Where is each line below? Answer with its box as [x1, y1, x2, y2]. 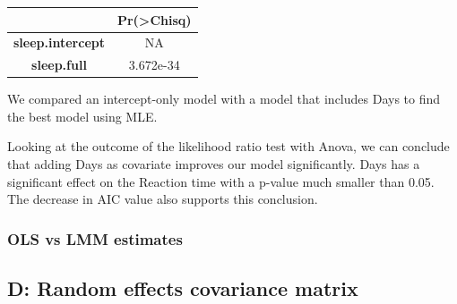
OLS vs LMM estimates [7, 227, 183, 249]
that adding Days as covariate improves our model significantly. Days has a [7, 155, 420, 173]
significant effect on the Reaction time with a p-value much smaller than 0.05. [7, 172, 435, 190]
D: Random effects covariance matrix [7, 274, 358, 302]
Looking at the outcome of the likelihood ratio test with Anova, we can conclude [7, 137, 450, 156]
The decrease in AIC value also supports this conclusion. [7, 190, 318, 208]
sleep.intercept [13, 33, 105, 52]
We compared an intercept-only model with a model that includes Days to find [7, 89, 441, 108]
